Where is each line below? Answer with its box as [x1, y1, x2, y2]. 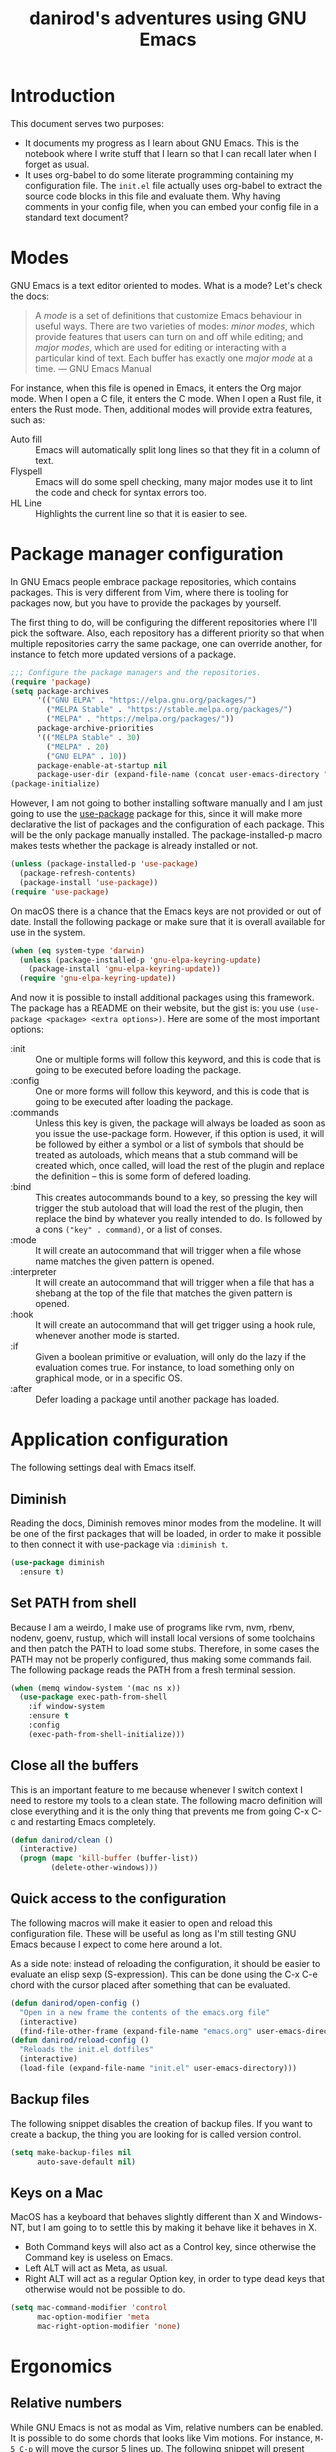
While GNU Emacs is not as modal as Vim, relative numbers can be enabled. [10, 2421, 324, 2433]
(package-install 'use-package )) [19, 877, 159, 887]
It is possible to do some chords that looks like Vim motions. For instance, [10, 2432, 313, 2444]
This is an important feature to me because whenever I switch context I [10, 1783, 303, 1796]
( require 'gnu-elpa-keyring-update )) [19, 973, 177, 984]
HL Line [10, 497, 42, 509]
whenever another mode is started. [35, 1330, 180, 1342]
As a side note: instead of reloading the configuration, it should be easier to [10, 1957, 321, 1969]
